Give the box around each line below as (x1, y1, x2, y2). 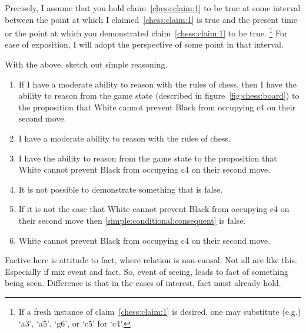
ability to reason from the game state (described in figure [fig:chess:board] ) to (18, 89, 300, 102)
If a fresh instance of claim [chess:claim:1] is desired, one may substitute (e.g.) (18, 305, 301, 317)
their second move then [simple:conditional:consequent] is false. (18, 214, 246, 226)
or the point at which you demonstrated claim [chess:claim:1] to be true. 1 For (5, 25, 288, 39)
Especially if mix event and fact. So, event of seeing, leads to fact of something (5, 265, 288, 277)
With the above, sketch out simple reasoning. (5, 58, 168, 70)
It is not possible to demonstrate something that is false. (18, 183, 223, 195)
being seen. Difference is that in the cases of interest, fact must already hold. (5, 277, 281, 289)
